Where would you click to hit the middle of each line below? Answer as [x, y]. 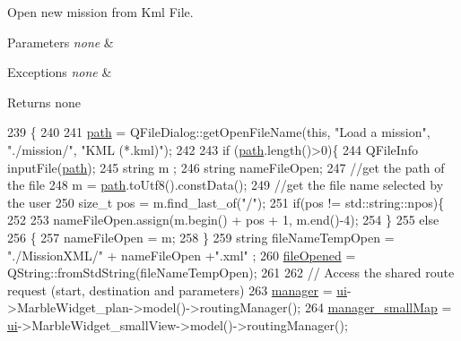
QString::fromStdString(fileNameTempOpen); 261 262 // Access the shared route [231, 273]
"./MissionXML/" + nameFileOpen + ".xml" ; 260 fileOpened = [182, 255]
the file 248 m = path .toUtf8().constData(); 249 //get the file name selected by [226, 185]
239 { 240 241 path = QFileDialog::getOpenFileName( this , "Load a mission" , [219, 132]
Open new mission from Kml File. [100, 12]
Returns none [44, 102]
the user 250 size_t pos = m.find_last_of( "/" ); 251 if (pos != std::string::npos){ [226, 202]
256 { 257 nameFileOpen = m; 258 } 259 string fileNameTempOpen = [201, 237]
